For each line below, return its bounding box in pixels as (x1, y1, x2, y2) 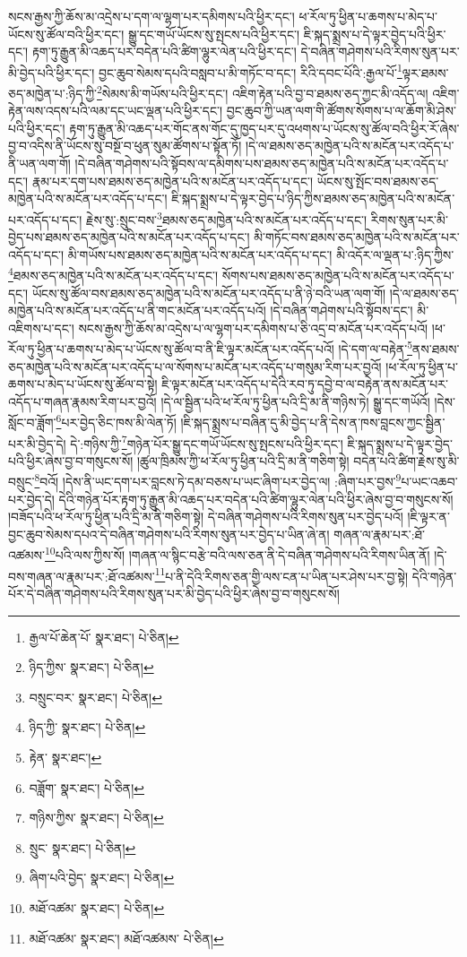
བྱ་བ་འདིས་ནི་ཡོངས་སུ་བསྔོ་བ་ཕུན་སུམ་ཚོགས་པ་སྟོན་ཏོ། (8, 136, 242, 155)
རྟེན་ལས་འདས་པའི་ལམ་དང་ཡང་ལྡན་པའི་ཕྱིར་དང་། (8, 101, 223, 120)
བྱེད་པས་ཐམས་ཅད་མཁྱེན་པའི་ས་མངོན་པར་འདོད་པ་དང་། (8, 228, 250, 246)
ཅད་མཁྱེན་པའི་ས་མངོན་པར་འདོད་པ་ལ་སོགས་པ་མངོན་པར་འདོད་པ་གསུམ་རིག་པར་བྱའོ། (8, 357, 382, 375)
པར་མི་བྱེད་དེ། (8, 434, 66, 453)
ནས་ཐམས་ (412, 339, 460, 358)
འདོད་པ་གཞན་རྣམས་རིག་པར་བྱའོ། (8, 392, 157, 410)
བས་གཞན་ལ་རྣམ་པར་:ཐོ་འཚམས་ (8, 566, 155, 585)
